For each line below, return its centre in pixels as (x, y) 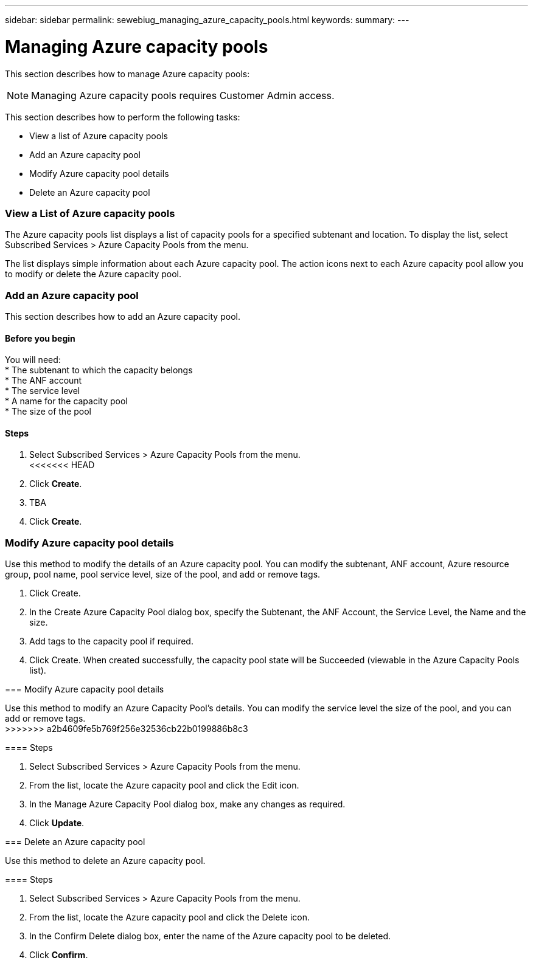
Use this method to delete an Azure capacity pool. (105, 861)
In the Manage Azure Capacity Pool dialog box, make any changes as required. (187, 804)
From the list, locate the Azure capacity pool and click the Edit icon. (164, 785)
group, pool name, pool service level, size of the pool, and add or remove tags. (163, 575)
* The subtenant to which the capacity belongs (99, 370)
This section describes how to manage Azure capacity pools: (127, 74)
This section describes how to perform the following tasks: (123, 117)
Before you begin (40, 338)
